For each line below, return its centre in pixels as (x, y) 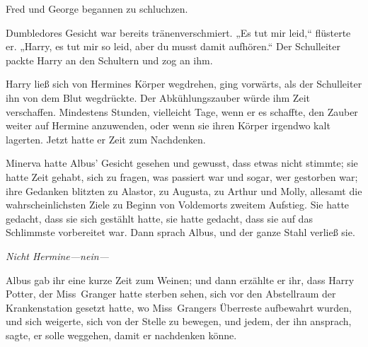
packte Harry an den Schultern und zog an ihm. (109, 60)
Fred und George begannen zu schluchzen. (97, 8)
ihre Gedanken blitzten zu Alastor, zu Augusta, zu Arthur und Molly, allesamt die (184, 190)
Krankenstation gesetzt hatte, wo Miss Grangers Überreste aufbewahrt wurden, (179, 307)
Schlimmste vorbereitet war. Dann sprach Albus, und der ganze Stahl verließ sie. (180, 232)
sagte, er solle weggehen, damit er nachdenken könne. (121, 335)
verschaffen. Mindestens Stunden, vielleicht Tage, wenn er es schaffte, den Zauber (182, 111)
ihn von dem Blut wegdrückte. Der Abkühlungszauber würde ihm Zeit (158, 97)
